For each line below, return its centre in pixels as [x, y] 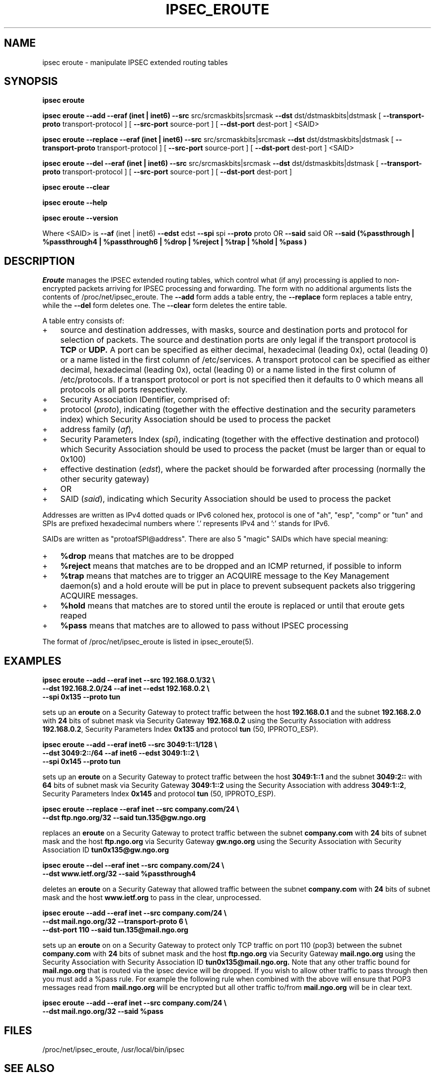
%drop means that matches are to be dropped [147, 556]
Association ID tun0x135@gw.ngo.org [106, 850]
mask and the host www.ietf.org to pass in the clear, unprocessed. [152, 898]
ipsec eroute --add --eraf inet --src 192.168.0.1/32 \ [129, 680]
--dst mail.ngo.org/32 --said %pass [103, 1011]
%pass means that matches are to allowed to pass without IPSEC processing [204, 626]
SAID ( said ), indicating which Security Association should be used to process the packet [226, 499]
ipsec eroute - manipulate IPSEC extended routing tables [135, 62]
